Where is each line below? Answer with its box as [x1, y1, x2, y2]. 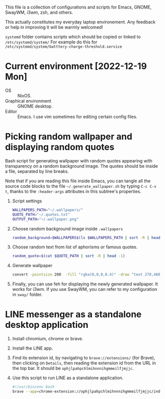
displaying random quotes [5, 142, 115, 153]
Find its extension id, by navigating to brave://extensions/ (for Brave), [12, 355, 155, 361]
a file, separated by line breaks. [5, 168, 69, 174]
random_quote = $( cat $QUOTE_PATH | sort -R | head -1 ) [12, 254, 126, 259]
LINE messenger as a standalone [5, 309, 142, 320]
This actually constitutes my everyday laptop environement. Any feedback [5, 19, 156, 25]
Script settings [12, 198, 42, 204]
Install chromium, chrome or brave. [12, 336, 84, 342]
